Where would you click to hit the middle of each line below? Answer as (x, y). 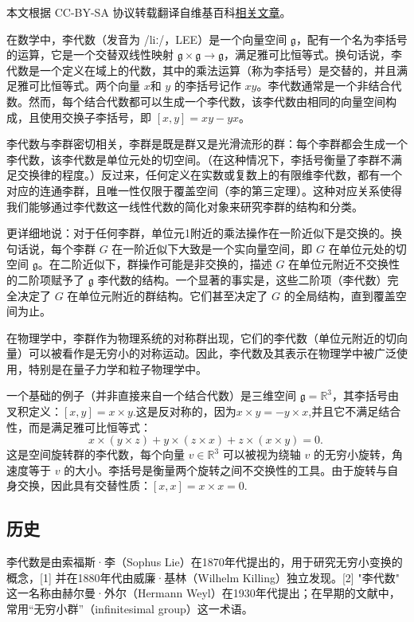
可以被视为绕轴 (262, 454)
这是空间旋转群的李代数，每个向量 (96, 454)
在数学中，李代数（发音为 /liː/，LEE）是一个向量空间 (147, 39)
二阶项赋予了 (51, 279)
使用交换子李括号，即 (95, 117)
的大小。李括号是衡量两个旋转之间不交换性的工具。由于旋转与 (226, 469)
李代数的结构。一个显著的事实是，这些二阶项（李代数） (242, 279)
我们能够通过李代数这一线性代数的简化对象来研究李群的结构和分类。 (185, 206)
